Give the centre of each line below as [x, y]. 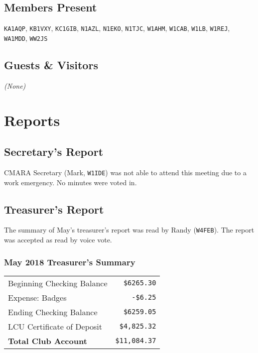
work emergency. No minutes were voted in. [70, 182]
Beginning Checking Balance [58, 283]
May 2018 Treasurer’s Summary [70, 262]
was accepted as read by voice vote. [58, 239]
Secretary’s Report [54, 152]
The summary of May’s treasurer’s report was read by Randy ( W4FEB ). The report [129, 230]
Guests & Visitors [51, 64]
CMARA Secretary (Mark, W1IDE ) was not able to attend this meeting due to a [125, 172]
